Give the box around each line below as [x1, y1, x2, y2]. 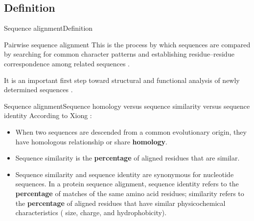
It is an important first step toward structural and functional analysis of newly [4, 75, 240, 85]
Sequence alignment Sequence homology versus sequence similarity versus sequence [4, 100, 250, 111]
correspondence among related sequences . [4, 58, 130, 68]
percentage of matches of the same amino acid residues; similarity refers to [15, 188, 244, 198]
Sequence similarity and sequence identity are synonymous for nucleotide [15, 169, 234, 179]
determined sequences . [4, 84, 73, 95]
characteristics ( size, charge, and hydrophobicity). [15, 207, 167, 218]
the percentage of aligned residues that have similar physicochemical [15, 198, 226, 208]
